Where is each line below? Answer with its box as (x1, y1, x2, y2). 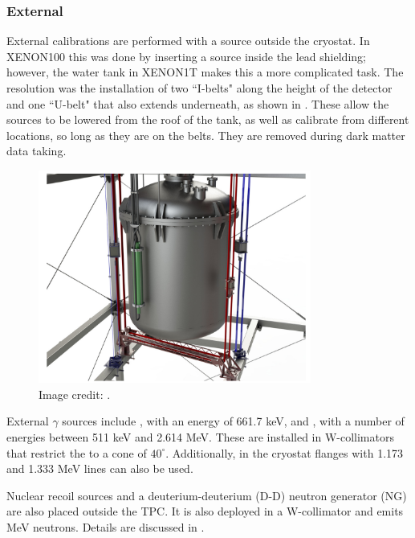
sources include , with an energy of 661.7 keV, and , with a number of (62, 413, 405, 429)
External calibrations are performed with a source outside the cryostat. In (6, 32, 370, 49)
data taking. (6, 142, 67, 159)
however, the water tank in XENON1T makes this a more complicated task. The (6, 64, 404, 80)
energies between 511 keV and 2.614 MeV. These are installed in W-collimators (6, 429, 394, 446)
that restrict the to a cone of (6, 444, 147, 461)
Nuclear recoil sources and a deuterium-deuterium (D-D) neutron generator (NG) (6, 487, 407, 503)
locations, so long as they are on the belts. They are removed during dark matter (6, 126, 405, 143)
